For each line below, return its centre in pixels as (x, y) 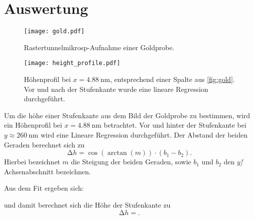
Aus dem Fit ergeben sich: (44, 188)
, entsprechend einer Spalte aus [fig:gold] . (172, 79)
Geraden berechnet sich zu (44, 144)
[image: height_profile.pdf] (72, 63)
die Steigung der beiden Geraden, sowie (131, 162)
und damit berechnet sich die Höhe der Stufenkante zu (87, 204)
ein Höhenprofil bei (33, 125)
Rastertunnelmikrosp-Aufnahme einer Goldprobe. (99, 47)
